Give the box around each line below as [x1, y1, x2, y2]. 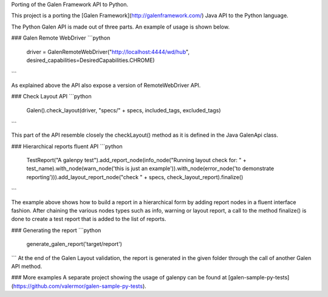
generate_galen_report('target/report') [26, 241, 123, 248]
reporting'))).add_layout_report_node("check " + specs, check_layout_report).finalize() [26, 173, 244, 180]
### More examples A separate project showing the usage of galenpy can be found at [11, 274, 227, 281]
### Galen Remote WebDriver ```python [11, 34, 111, 42]
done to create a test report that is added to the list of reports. [11, 216, 166, 223]
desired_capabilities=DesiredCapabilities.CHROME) [26, 56, 155, 64]
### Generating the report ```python [11, 227, 101, 234]
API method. [11, 262, 43, 270]
